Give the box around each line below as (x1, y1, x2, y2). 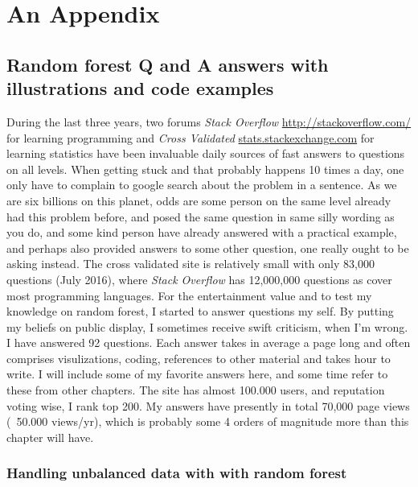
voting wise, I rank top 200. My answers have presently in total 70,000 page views (6, 397, 410, 414)
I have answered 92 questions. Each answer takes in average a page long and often (6, 334, 411, 351)
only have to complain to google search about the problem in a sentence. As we (6, 176, 397, 193)
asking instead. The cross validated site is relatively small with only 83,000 (6, 255, 375, 272)
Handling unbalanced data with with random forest (6, 463, 347, 483)
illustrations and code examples (6, 76, 274, 101)
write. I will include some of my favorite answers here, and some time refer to (6, 365, 388, 382)
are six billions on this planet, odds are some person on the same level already (6, 192, 391, 208)
